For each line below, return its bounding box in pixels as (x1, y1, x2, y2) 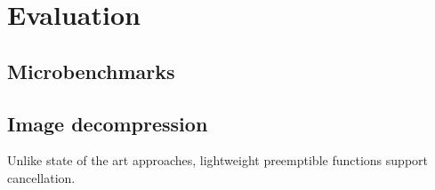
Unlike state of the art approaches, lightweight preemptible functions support (7, 151, 428, 170)
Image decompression (7, 109, 208, 137)
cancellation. (7, 168, 76, 186)
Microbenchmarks (7, 57, 175, 84)
